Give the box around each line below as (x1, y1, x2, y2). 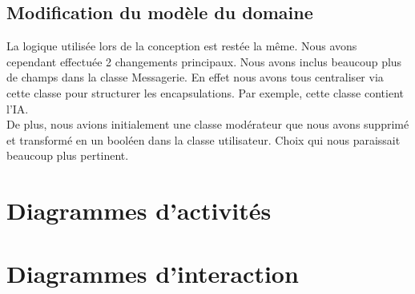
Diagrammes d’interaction (6, 256, 299, 289)
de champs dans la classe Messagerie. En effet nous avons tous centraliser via (6, 69, 384, 85)
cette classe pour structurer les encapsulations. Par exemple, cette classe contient (6, 84, 404, 101)
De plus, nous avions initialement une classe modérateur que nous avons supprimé (6, 116, 409, 133)
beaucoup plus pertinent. (6, 147, 129, 164)
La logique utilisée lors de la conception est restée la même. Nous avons (6, 38, 357, 54)
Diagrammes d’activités (6, 194, 272, 227)
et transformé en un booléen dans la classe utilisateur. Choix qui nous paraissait (6, 131, 401, 148)
